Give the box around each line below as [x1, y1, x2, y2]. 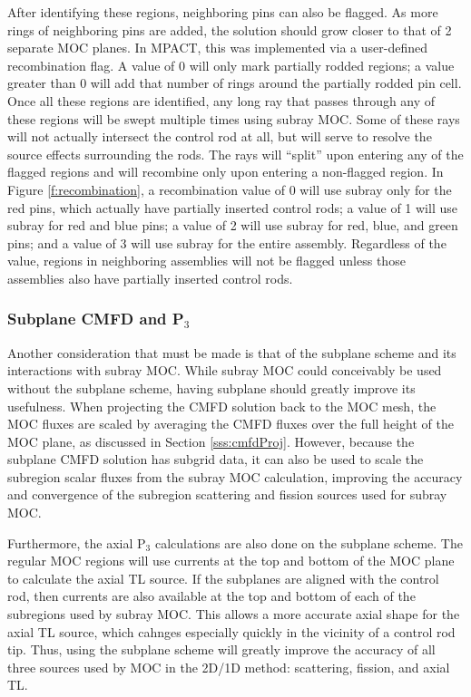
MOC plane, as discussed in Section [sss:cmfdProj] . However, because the [7, 431, 415, 450]
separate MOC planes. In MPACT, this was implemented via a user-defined [7, 38, 428, 57]
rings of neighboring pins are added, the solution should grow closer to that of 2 [7, 20, 452, 39]
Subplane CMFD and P [7, 307, 184, 330]
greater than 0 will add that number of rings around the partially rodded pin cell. [7, 73, 462, 92]
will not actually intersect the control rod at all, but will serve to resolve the [7, 127, 432, 146]
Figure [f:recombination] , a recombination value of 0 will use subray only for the [7, 179, 452, 198]
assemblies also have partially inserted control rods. [7, 268, 293, 287]
